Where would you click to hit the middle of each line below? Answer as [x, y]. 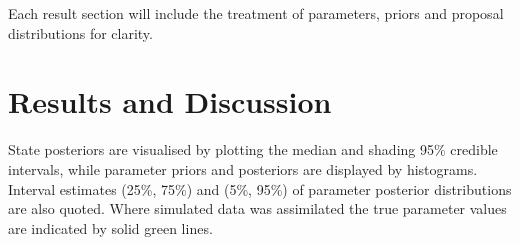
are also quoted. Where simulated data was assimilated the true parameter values [257, 208]
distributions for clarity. [80, 32]
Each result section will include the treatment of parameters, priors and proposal [256, 13]
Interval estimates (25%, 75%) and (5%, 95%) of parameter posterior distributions [260, 188]
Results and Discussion [170, 101]
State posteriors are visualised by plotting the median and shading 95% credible [253, 149]
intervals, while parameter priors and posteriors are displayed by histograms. [243, 168]
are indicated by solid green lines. [110, 227]
